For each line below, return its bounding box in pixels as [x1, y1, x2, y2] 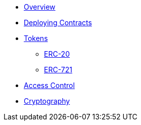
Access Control [24, 81, 75, 90]
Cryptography [24, 97, 70, 105]
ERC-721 [44, 65, 72, 74]
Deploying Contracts [24, 18, 92, 27]
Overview [24, 3, 56, 11]
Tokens [24, 34, 48, 43]
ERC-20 [44, 50, 70, 58]
